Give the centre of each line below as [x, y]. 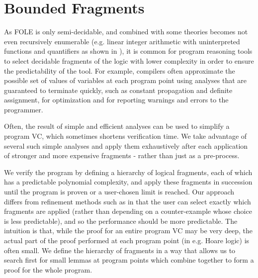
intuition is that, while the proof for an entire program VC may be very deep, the [129, 231]
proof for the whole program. [48, 269]
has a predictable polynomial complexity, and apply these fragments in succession [128, 182]
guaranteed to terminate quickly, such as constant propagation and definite [118, 90]
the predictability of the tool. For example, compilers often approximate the [120, 70]
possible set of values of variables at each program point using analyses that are [126, 80]
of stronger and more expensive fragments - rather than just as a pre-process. [122, 155]
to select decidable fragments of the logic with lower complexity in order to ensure [129, 60]
